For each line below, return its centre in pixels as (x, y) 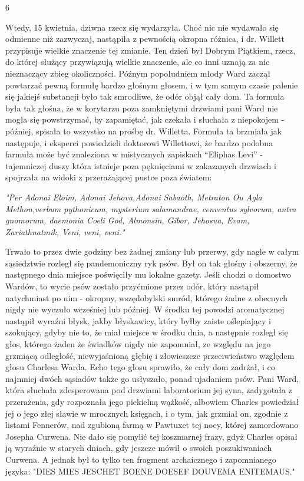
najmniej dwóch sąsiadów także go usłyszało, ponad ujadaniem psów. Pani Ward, (152, 378)
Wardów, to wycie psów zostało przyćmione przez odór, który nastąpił (132, 286)
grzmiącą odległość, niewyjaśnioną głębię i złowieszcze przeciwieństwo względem (150, 355)
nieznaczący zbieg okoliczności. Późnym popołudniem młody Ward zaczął (138, 73)
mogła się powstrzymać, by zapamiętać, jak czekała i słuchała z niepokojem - (145, 119)
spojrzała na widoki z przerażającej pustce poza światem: (109, 177)
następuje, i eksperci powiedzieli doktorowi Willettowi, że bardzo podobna (139, 142)
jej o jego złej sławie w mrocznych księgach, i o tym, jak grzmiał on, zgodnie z (147, 413)
